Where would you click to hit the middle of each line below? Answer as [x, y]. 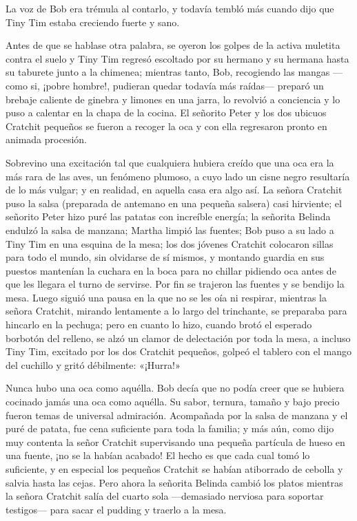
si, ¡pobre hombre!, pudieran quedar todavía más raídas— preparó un [177, 85]
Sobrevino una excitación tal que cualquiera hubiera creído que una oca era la [170, 162]
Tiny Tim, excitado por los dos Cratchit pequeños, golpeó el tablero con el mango [178, 351]
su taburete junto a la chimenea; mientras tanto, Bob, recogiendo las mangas [168, 72]
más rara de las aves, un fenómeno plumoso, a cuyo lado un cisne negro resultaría [178, 176]
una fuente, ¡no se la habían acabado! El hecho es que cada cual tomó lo [158, 455]
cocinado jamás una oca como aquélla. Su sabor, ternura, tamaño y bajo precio [173, 402]
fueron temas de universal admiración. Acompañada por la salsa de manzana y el [177, 415]
